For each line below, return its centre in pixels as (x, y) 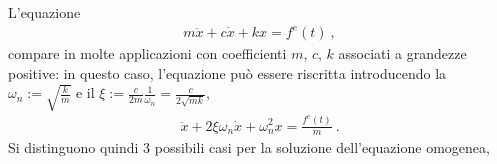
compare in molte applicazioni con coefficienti (147, 53)
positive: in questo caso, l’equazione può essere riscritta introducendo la (227, 72)
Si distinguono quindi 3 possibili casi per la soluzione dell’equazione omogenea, (249, 147)
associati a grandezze (402, 53)
